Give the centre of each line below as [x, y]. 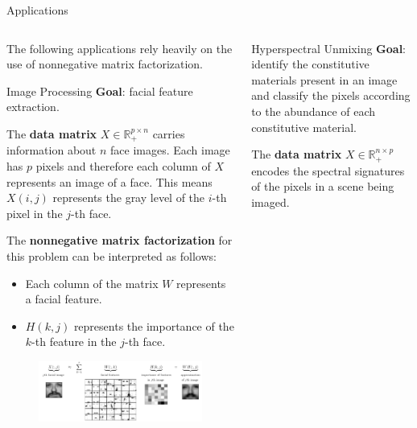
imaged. [270, 202]
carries [169, 133]
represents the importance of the [154, 325]
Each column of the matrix [92, 283]
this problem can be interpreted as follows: [111, 255]
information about [52, 150]
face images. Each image [170, 150]
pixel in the [35, 213]
